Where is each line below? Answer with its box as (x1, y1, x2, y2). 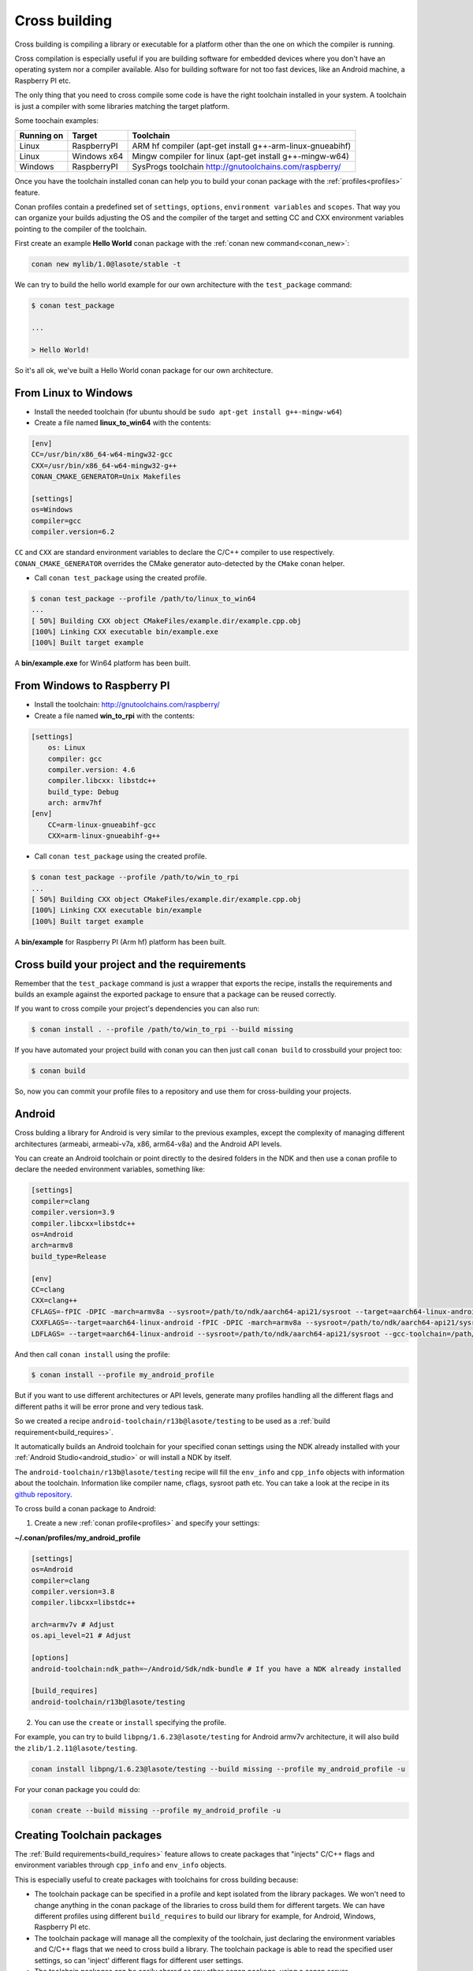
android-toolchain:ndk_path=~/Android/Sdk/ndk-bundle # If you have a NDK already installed (31, 1664, 401, 1673)
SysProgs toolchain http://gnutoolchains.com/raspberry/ (132, 162, 341, 173)
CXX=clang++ (31, 1296, 78, 1305)
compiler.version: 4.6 (47, 765, 136, 774)
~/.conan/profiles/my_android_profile (14, 1533, 141, 1542)
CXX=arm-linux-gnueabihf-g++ (47, 832, 161, 840)
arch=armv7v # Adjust (31, 1620, 115, 1630)
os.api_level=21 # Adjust (31, 1631, 132, 1640)
